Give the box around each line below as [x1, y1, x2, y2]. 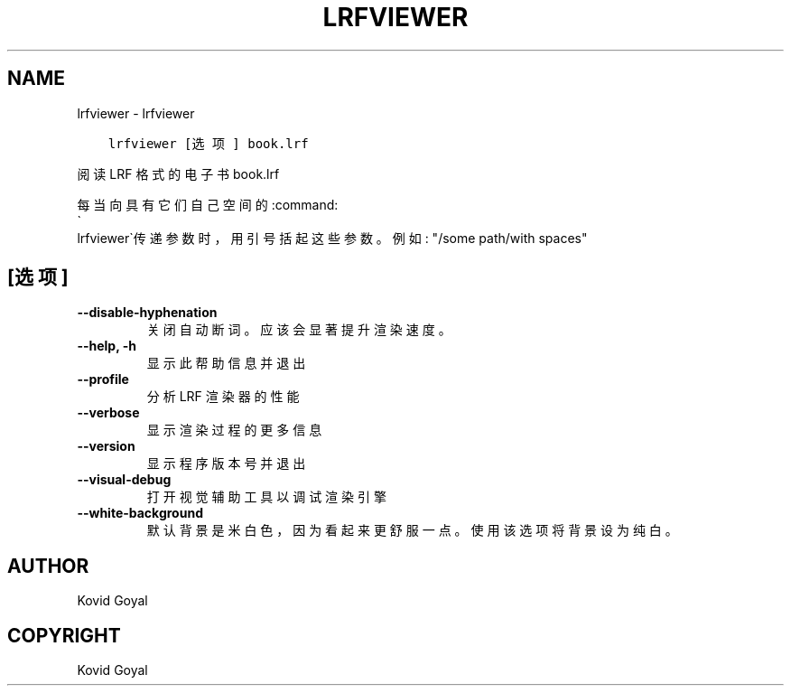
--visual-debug [77, 472, 172, 488]
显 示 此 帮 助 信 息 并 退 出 [146, 355, 306, 371]
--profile [77, 371, 129, 388]
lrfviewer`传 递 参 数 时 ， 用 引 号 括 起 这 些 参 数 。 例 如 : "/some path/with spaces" [77, 229, 588, 246]
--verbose [77, 405, 140, 421]
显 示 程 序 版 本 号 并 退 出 [146, 455, 306, 472]
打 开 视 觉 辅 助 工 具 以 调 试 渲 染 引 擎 [146, 489, 386, 505]
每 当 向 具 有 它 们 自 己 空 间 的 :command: [77, 196, 339, 212]
